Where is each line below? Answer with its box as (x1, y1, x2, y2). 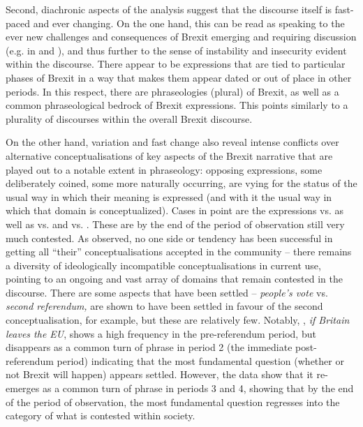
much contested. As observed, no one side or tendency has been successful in (6, 230, 333, 245)
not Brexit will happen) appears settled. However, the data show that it (6, 367, 313, 382)
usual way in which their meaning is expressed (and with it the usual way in (6, 189, 332, 204)
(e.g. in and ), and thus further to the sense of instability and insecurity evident (6, 43, 347, 57)
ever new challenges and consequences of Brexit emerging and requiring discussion (6, 29, 357, 44)
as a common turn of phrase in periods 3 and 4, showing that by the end (42, 381, 354, 396)
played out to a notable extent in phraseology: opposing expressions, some (6, 162, 323, 177)
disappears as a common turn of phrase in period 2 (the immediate (6, 340, 292, 354)
